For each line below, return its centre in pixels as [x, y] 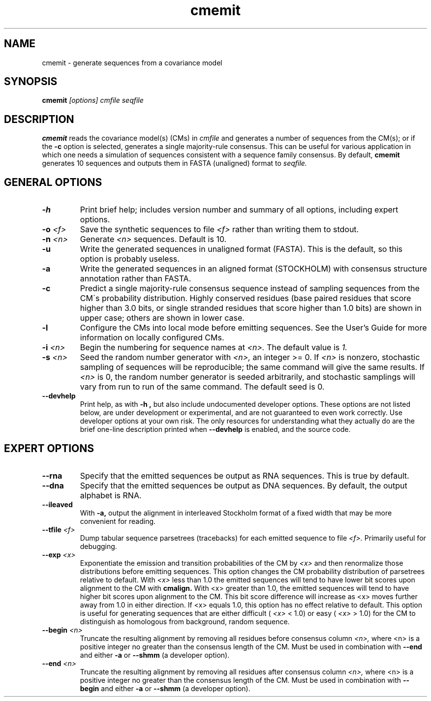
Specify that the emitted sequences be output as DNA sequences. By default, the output [244, 485]
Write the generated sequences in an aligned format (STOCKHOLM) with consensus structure [253, 269]
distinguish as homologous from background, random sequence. [185, 621]
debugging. [98, 546]
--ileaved [57, 504]
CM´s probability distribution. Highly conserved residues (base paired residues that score [246, 298]
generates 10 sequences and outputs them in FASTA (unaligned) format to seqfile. [174, 163]
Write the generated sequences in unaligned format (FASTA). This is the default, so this [241, 249]
